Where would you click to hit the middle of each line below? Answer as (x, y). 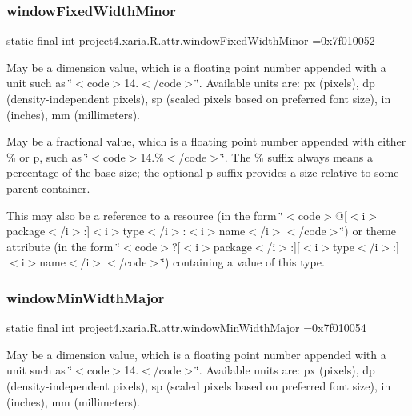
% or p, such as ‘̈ (48, 156)
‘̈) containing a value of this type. (243, 262)
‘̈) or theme (368, 231)
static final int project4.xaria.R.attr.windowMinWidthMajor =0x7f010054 (186, 328)
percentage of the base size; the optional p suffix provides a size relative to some (203, 172)
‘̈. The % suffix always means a (297, 156)
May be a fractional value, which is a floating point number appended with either (206, 141)
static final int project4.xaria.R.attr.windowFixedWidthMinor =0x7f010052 (191, 40)
